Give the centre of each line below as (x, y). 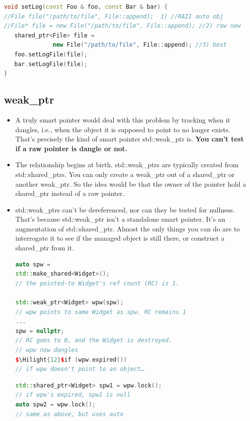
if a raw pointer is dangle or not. (71, 148)
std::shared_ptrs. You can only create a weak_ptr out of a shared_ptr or (125, 174)
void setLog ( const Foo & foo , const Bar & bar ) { (86, 7)
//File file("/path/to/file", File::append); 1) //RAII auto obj (114, 16)
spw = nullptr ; (40, 331)
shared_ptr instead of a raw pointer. (70, 193)
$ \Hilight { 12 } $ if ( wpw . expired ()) (71, 360)
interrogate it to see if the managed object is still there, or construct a (120, 238)
